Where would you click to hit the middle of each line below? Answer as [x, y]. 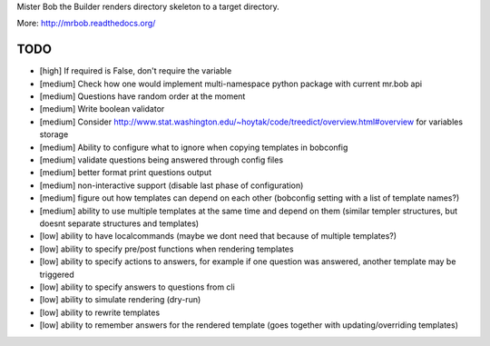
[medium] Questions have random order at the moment [142, 96]
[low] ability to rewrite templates [100, 312]
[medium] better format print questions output [126, 173]
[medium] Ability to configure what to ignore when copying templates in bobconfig [194, 147]
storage [54, 134]
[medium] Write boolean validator [102, 109]
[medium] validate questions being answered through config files [162, 160]
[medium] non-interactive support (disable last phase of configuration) [171, 185]
